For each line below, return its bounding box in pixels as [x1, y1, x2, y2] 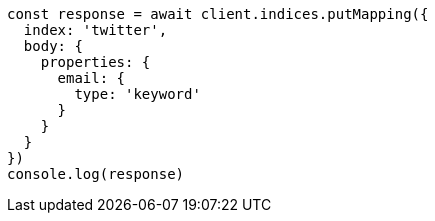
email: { [57, 70, 126, 86]
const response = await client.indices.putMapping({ [7, 6, 429, 22]
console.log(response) [7, 166, 185, 182]
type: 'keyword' [74, 86, 201, 102]
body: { [23, 38, 83, 54]
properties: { [40, 54, 151, 70]
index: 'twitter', [23, 22, 168, 38]
